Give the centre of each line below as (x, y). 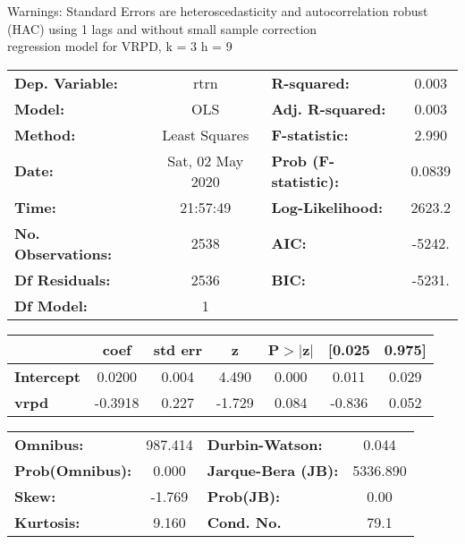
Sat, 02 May (206, 160)
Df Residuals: (63, 279)
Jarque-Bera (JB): (273, 470)
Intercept (47, 376)
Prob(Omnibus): (73, 470)
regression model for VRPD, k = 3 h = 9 (120, 46)
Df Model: (51, 305)
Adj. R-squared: (329, 108)
